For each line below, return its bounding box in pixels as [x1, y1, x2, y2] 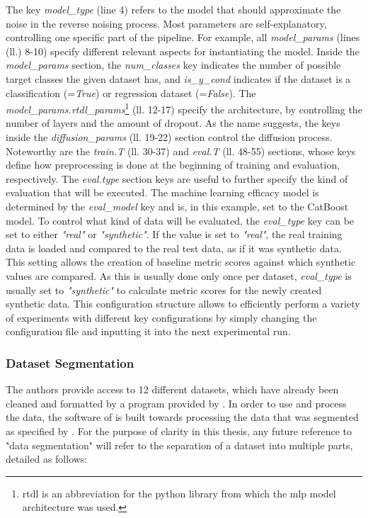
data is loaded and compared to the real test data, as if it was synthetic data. [6, 240, 342, 255]
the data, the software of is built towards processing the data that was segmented [6, 410, 359, 424]
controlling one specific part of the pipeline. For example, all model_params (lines [6, 30, 360, 45]
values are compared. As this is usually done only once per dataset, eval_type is [6, 268, 352, 283]
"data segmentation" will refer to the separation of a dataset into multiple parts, [6, 437, 353, 452]
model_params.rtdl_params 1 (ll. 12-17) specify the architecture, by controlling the [6, 100, 362, 116]
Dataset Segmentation [6, 354, 134, 371]
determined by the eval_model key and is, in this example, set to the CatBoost [6, 198, 349, 213]
